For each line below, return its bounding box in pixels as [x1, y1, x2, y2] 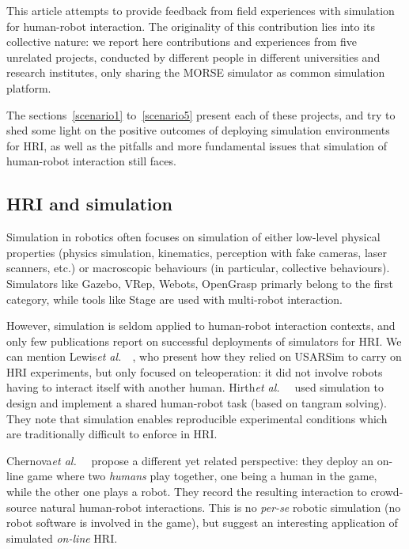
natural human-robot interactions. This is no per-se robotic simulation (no [40, 498, 401, 515]
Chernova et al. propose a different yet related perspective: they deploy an [6, 452, 374, 468]
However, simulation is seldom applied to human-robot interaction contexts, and [6, 317, 396, 334]
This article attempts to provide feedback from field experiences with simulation [6, 2, 395, 18]
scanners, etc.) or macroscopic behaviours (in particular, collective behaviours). [6, 259, 390, 276]
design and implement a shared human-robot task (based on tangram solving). [6, 395, 387, 411]
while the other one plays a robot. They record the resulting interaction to [6, 483, 367, 500]
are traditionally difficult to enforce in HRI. [6, 426, 218, 442]
